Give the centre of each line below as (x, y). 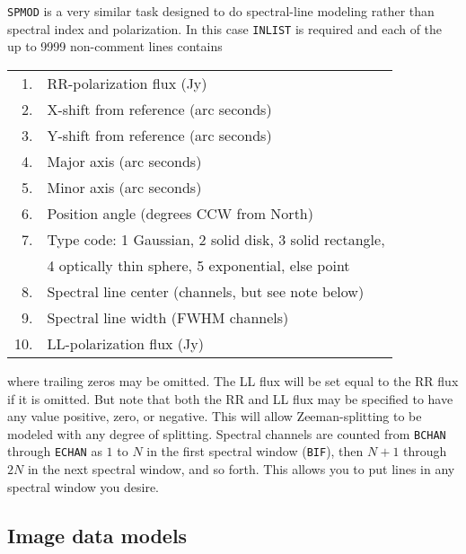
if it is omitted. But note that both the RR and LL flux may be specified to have (230, 398)
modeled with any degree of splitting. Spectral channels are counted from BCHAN (227, 433)
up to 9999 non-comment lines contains (115, 46)
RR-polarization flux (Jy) (127, 83)
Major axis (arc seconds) (124, 161)
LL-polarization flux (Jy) (125, 343)
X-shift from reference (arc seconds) (159, 109)
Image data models (97, 535)
